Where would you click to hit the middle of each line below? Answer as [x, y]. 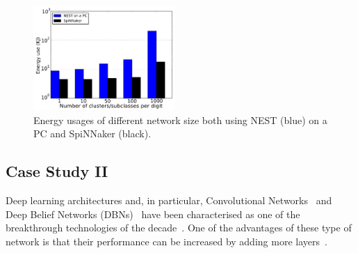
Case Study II [57, 171]
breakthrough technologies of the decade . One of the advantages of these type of [179, 228]
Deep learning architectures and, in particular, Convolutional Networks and [169, 200]
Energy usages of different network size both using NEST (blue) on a [180, 120]
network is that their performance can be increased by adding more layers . [166, 241]
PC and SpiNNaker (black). [92, 133]
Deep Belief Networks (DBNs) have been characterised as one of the [153, 214]
